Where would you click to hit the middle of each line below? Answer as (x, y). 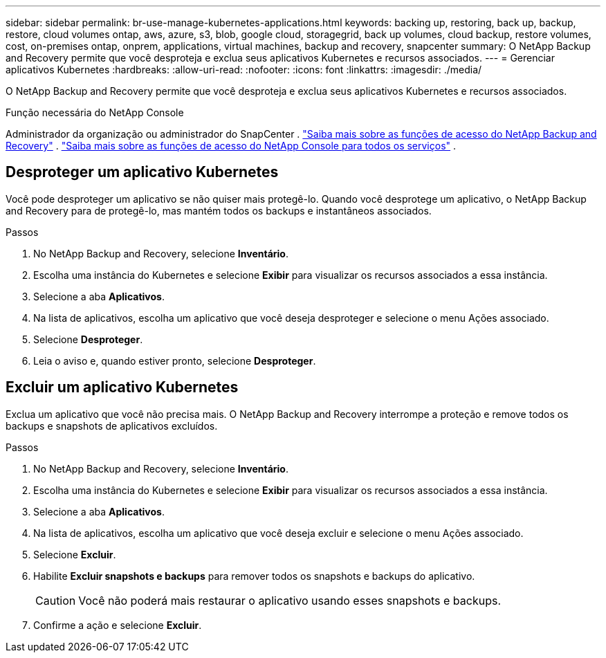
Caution (56, 600)
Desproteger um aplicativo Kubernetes (142, 172)
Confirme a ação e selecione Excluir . (118, 625)
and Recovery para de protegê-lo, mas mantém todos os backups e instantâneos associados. (219, 210)
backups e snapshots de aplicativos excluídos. (112, 426)
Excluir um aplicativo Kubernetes (122, 387)
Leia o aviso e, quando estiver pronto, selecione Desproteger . (175, 360)
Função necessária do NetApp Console (95, 112)
